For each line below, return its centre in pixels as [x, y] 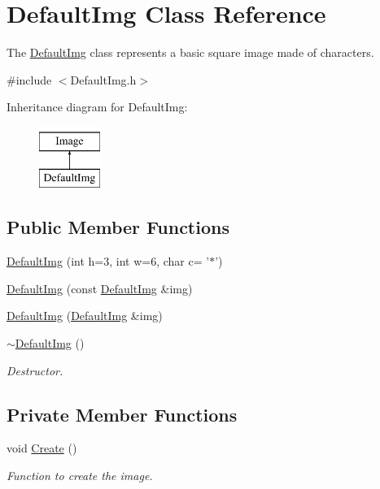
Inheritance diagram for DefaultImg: [97, 107]
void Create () [42, 448]
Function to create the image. [80, 476]
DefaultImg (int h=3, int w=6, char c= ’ [108, 261]
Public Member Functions [118, 227]
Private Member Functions [122, 414]
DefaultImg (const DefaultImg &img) [100, 288]
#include [29, 79]
